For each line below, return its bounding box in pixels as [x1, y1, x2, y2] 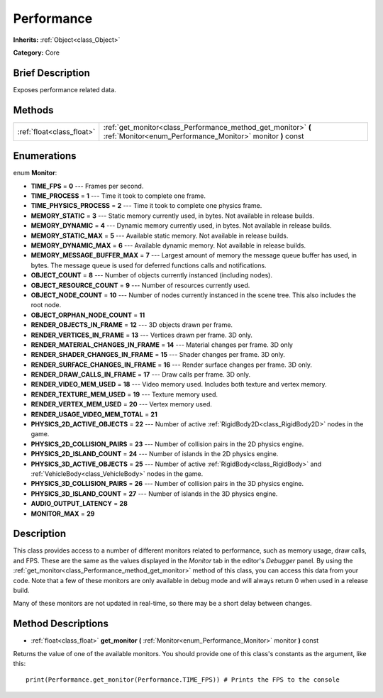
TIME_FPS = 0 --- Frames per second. [30, 182, 144, 190]
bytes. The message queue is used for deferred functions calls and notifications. [30, 261, 267, 270]
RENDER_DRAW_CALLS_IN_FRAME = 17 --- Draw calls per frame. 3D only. [30, 370, 251, 379]
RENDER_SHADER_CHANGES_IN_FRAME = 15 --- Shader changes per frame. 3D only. [30, 350, 285, 359]
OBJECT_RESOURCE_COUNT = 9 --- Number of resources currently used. [30, 281, 250, 289]
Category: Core [13, 48, 60, 57]
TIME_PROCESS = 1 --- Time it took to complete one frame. [30, 192, 206, 200]
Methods [13, 104, 54, 116]
